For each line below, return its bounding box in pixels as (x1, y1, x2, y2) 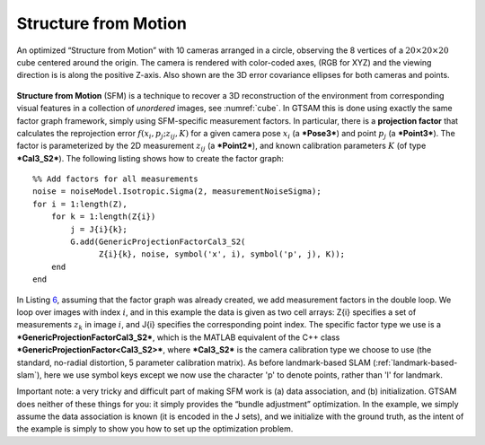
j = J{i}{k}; (70, 224, 128, 234)
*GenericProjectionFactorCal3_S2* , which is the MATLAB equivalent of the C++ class (16, 332, 340, 343)
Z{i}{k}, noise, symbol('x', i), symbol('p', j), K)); (99, 249, 346, 259)
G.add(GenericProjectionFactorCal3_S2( (70, 237, 246, 247)
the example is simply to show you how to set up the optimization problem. (16, 423, 294, 434)
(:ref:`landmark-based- (373, 357, 458, 368)
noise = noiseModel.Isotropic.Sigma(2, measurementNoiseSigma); (32, 187, 322, 196)
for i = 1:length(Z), (32, 198, 128, 209)
